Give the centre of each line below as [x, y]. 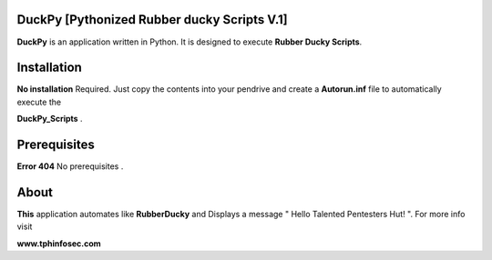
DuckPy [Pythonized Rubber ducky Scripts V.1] [153, 20]
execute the [39, 102]
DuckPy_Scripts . [50, 119]
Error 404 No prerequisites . [70, 166]
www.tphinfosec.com [59, 243]
